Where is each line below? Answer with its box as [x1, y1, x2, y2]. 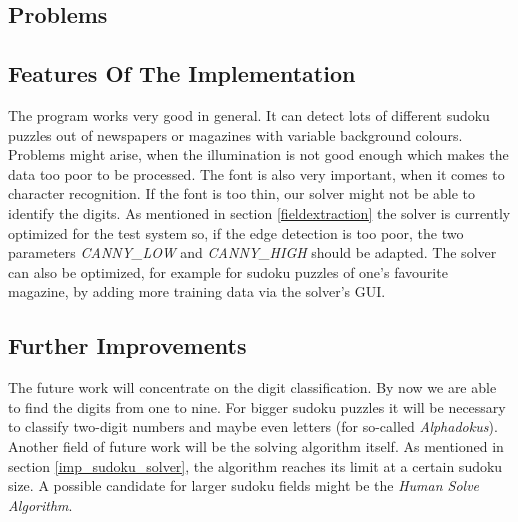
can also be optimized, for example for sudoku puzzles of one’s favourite [8, 261, 448, 282]
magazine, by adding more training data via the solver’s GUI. [8, 281, 386, 302]
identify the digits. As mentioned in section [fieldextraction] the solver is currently [8, 202, 511, 223]
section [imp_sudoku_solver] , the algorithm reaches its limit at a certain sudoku [8, 455, 503, 476]
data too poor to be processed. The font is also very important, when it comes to [8, 163, 505, 184]
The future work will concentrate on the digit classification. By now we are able [8, 377, 497, 398]
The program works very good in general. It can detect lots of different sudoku [8, 104, 490, 125]
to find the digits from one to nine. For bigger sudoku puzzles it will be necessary [8, 396, 506, 417]
